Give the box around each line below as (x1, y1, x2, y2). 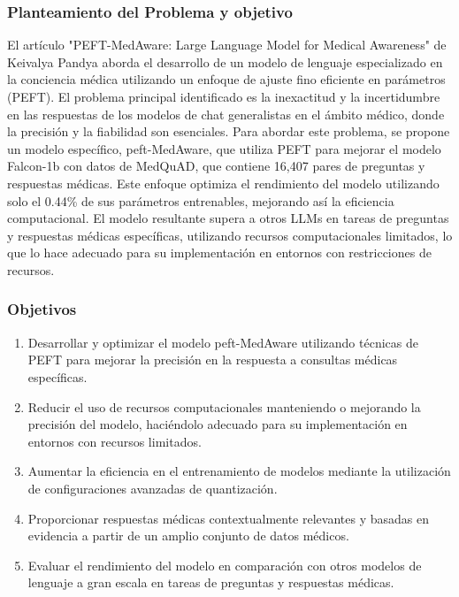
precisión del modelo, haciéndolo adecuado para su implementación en (27, 415, 408, 433)
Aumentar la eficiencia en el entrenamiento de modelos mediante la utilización (27, 462, 451, 480)
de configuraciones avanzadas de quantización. (27, 478, 278, 497)
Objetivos (7, 298, 77, 320)
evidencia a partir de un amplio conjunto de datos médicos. (27, 526, 349, 545)
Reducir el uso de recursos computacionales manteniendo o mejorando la (27, 397, 421, 416)
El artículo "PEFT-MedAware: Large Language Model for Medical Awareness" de (7, 35, 447, 54)
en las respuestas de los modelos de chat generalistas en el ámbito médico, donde (7, 104, 445, 123)
